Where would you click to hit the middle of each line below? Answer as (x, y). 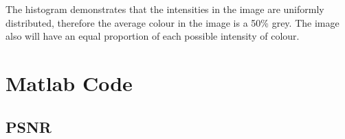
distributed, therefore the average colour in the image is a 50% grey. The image (172, 22)
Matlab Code (69, 83)
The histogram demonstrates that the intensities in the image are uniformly (165, 9)
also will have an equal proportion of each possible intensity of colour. (153, 36)
